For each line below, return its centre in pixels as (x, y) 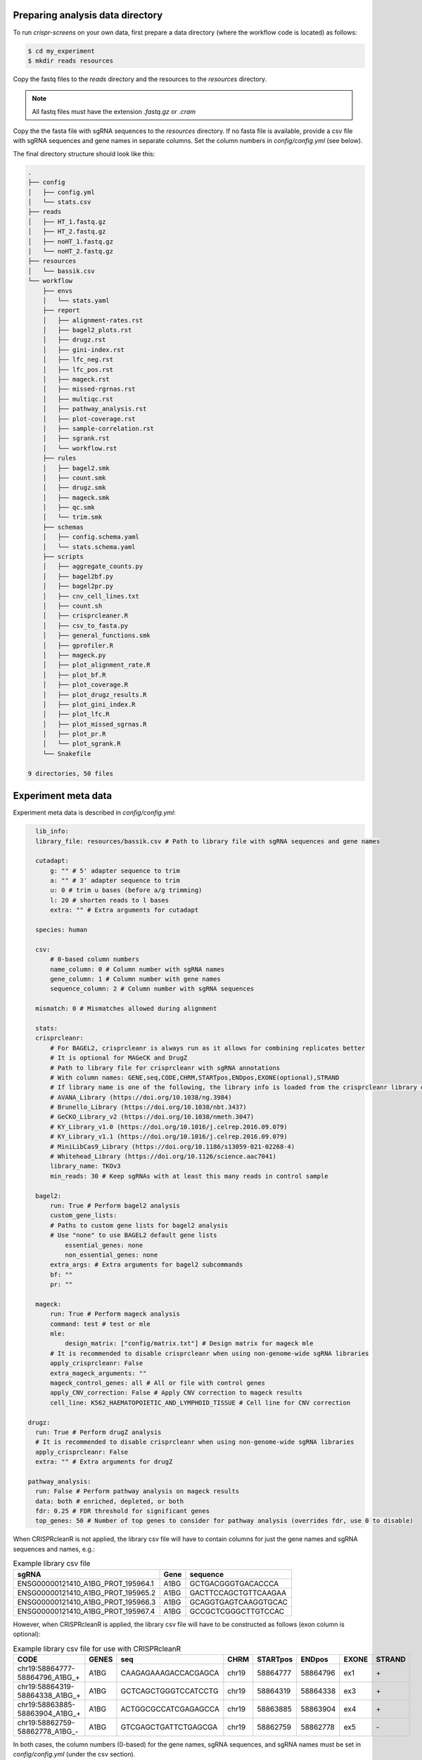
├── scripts (63, 557)
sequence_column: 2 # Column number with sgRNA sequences (152, 989)
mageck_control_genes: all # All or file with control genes (158, 1383)
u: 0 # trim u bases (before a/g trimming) (126, 890)
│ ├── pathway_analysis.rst (95, 409)
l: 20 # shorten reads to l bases (109, 900)
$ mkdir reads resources (71, 61)
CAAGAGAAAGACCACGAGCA (170, 1673)
